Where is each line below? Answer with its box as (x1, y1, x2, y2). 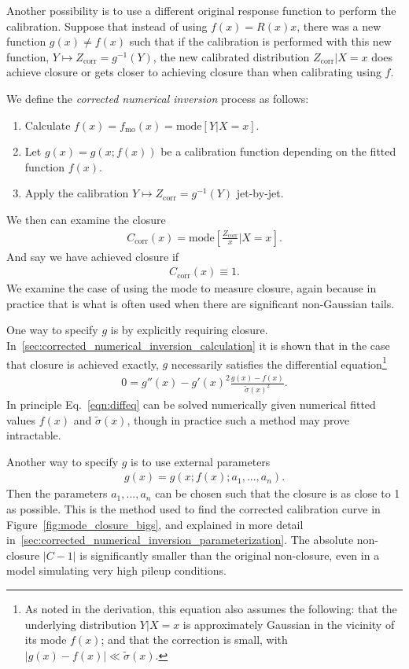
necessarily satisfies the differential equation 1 (171, 353, 387, 372)
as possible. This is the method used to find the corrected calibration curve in (6, 501, 381, 517)
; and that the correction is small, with (101, 631, 288, 648)
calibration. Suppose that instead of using (6, 17, 208, 34)
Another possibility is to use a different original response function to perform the (6, 2, 396, 18)
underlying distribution (24, 616, 137, 632)
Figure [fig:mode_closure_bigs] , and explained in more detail (6, 516, 304, 532)
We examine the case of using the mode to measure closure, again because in (6, 280, 377, 296)
